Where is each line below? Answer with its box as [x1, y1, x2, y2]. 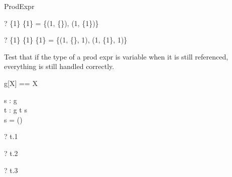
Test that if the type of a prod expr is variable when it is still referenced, [4, 51, 228, 61]
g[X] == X [4, 77, 38, 88]
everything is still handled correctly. [4, 61, 114, 71]
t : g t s [4, 104, 27, 115]
